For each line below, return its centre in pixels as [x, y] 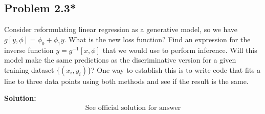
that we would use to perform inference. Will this [180, 50]
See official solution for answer [133, 108]
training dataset [29, 69]
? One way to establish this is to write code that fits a [176, 69]
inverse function [29, 50]
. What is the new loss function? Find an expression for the [157, 39]
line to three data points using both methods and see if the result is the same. [126, 81]
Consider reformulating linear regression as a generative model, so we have [121, 29]
